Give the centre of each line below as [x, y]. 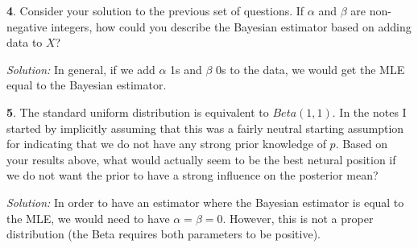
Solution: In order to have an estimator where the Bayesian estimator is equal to [205, 202]
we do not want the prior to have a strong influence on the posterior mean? [192, 175]
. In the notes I [369, 112]
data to [25, 42]
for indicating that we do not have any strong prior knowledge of [166, 144]
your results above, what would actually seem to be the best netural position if [201, 159]
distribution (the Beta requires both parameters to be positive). [163, 234]
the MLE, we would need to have [88, 218]
